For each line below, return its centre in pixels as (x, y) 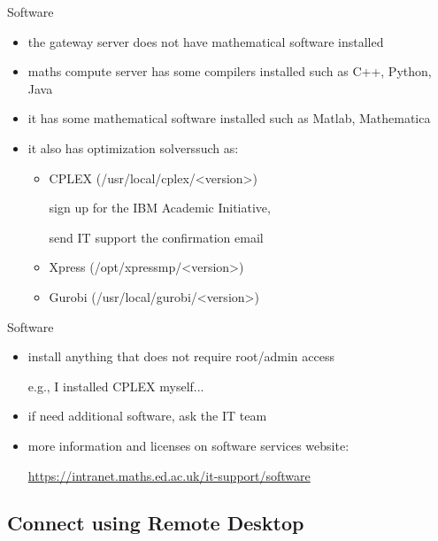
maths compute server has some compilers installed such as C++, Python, (230, 71)
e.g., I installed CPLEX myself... (116, 386)
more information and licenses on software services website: (188, 445)
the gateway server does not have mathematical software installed (206, 41)
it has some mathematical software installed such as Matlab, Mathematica (229, 118)
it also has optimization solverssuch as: (133, 147)
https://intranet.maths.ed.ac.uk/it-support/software (169, 475)
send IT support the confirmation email (156, 237)
